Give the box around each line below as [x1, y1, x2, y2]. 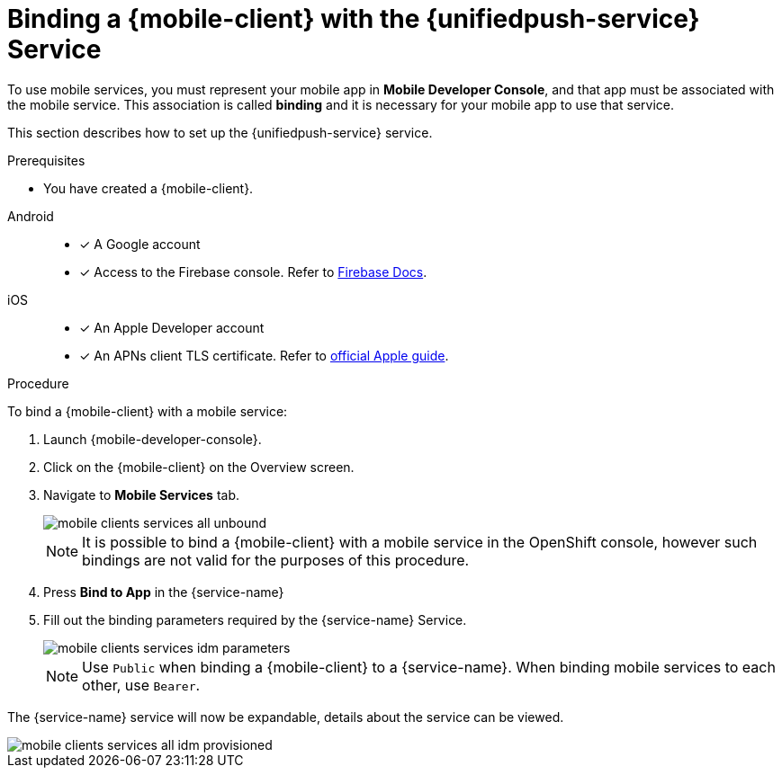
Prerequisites [7, 152, 85, 168]
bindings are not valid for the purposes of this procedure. [82, 550, 470, 569]
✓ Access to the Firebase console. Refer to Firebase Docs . [79, 263, 427, 280]
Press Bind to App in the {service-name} [43, 583, 284, 600]
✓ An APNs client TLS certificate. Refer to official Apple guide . [79, 347, 449, 363]
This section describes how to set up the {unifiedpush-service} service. [7, 124, 433, 140]
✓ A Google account [79, 236, 201, 252]
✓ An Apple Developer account [79, 319, 265, 335]
